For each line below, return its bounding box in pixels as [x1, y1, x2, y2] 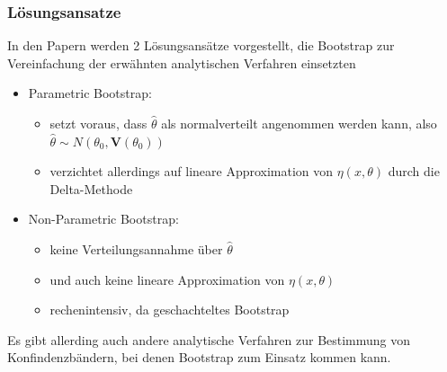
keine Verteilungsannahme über [49, 239, 223, 258]
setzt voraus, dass [49, 114, 148, 132]
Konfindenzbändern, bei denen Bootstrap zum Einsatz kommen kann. [7, 348, 391, 367]
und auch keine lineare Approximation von [49, 270, 285, 288]
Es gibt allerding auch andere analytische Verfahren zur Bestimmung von [7, 330, 411, 349]
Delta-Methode [49, 179, 133, 198]
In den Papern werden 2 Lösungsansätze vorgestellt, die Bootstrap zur [7, 36, 395, 55]
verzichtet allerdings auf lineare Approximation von [49, 162, 334, 181]
